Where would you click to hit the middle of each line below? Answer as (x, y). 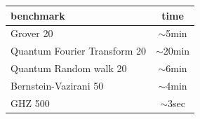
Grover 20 (32, 33)
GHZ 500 (30, 103)
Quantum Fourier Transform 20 (78, 51)
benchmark (38, 15)
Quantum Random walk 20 (69, 68)
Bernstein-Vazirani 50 (57, 85)
